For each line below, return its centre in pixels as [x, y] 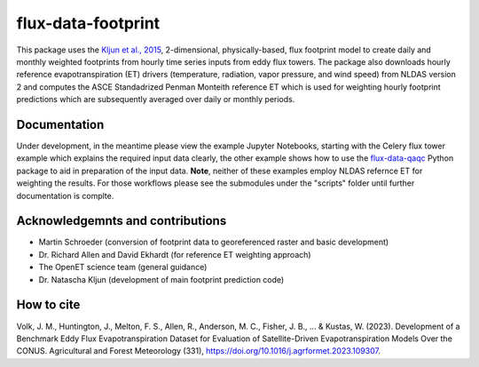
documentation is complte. [65, 195]
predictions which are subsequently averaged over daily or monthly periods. [156, 100]
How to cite [48, 305]
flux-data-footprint [88, 23]
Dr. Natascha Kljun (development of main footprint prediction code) [161, 279]
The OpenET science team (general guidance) [123, 267]
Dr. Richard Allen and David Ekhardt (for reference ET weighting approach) [175, 254]
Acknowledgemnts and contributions [122, 221]
